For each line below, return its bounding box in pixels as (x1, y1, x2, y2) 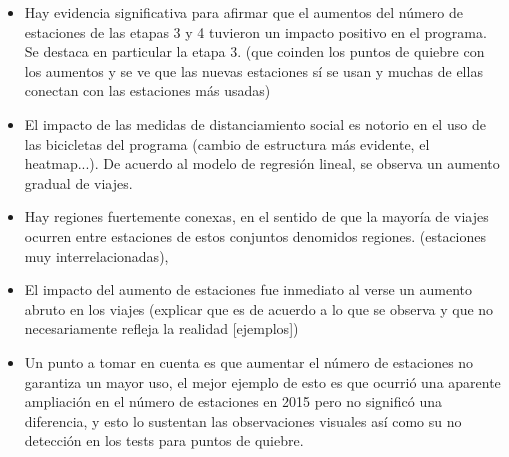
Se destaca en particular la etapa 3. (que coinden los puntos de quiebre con (24, 41, 485, 62)
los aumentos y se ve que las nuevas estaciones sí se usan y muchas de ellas (24, 60, 483, 81)
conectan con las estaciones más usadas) (24, 80, 271, 101)
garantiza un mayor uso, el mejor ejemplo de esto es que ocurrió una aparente (24, 371, 501, 392)
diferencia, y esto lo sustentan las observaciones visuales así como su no (24, 410, 462, 431)
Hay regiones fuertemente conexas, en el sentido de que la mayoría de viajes (24, 206, 489, 227)
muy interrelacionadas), (24, 245, 169, 266)
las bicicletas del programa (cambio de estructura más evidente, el (24, 133, 430, 154)
